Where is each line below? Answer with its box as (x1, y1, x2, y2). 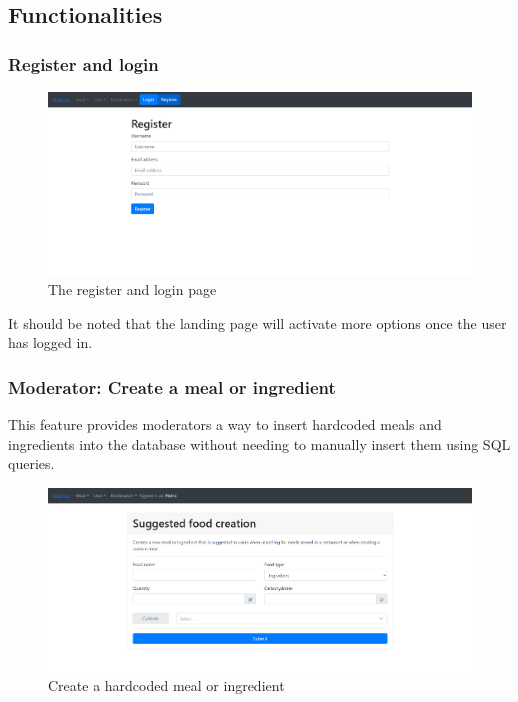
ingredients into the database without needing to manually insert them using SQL (8, 433, 511, 454)
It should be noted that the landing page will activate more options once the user (8, 312, 507, 333)
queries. (8, 453, 55, 474)
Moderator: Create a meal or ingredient (8, 374, 336, 399)
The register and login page (48, 279, 217, 300)
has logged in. (8, 332, 93, 353)
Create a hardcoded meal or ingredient (48, 675, 285, 696)
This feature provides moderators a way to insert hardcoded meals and (8, 414, 442, 435)
